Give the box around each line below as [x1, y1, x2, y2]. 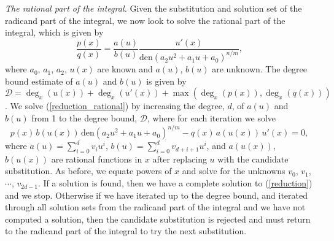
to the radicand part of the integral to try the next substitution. [5, 224, 247, 237]
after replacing [152, 152, 207, 165]
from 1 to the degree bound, [31, 111, 138, 124]
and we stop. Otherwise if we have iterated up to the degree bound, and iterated [5, 188, 308, 201]
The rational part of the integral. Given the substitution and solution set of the [5, 2, 302, 14]
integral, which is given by [5, 26, 104, 39]
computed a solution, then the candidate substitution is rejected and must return [5, 212, 311, 225]
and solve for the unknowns [182, 164, 285, 177]
